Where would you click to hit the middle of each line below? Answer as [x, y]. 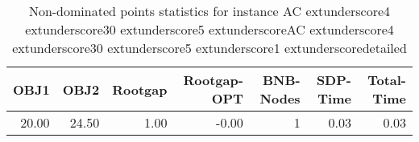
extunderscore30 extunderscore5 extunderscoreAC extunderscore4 [209, 29]
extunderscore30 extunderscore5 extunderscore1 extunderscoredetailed [209, 48]
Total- [387, 80]
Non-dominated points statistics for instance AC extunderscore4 [209, 11]
